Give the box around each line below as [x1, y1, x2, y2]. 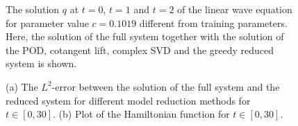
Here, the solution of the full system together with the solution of [6, 29, 284, 44]
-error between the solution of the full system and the [51, 79, 280, 93]
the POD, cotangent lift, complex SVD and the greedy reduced [6, 42, 274, 57]
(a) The [6, 79, 38, 93]
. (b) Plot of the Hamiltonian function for [53, 107, 230, 121]
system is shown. [6, 56, 77, 71]
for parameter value [6, 15, 89, 30]
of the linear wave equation [177, 2, 292, 16]
